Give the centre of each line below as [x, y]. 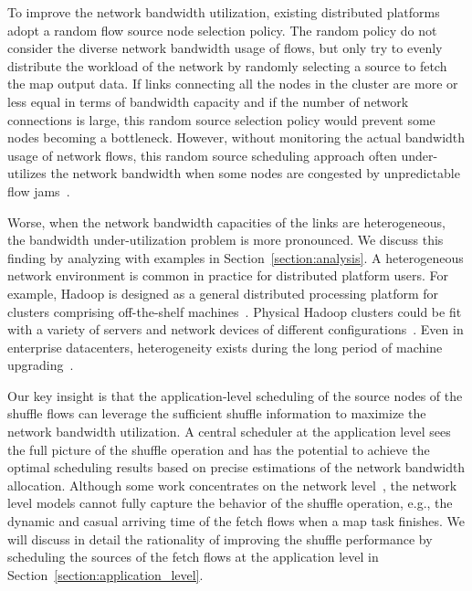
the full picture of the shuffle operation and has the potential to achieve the [219, 449]
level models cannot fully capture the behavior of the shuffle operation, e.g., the [230, 503]
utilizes [27, 173]
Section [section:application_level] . [105, 574]
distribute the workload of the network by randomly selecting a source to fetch [227, 65]
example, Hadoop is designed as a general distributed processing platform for [223, 293]
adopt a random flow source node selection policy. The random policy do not [222, 30]
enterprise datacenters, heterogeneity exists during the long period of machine [225, 347]
